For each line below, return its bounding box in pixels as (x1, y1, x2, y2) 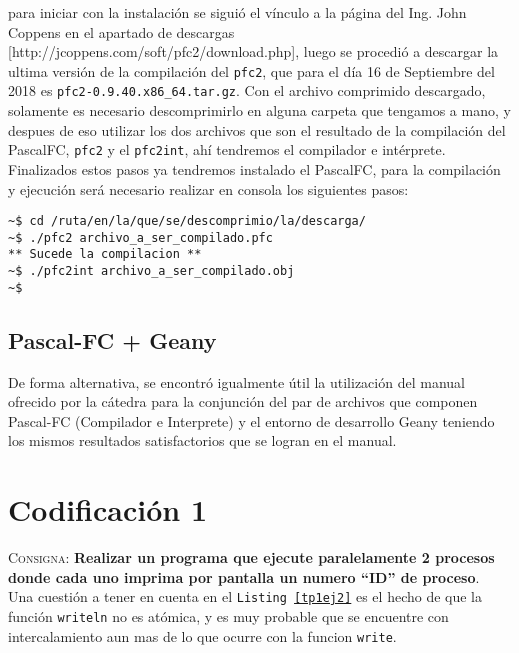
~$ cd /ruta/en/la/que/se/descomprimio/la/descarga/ (8, 214, 366, 229)
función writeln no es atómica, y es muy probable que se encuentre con (8, 605, 449, 626)
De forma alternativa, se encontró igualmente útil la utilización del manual (8, 371, 465, 392)
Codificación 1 (8, 489, 207, 530)
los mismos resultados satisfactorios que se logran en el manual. (8, 430, 397, 451)
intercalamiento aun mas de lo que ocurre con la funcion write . (8, 625, 397, 646)
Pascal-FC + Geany (8, 324, 217, 355)
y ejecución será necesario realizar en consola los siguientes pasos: (8, 178, 409, 199)
